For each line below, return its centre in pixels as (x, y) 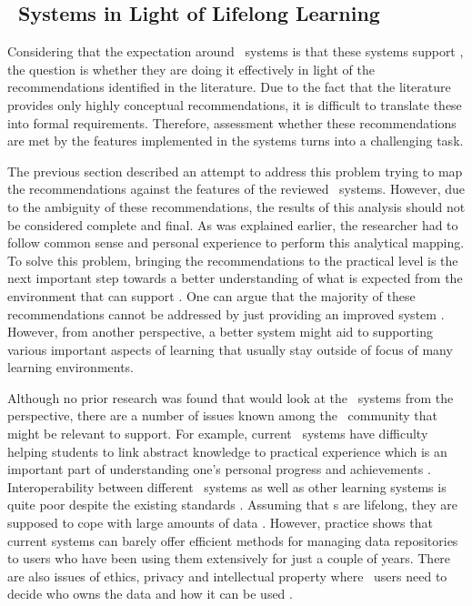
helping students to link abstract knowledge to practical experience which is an (227, 451)
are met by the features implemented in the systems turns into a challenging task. (236, 141)
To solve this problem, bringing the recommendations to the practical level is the (233, 260)
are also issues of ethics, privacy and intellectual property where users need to (227, 576)
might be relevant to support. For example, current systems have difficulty (218, 434)
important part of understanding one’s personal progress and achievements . (219, 469)
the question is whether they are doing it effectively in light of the (191, 69)
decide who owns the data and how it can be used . (150, 594)
